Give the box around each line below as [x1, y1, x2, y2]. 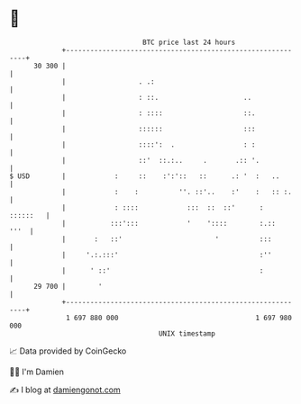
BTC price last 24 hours [142, 38, 236, 47]
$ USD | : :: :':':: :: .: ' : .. [9, 171, 280, 181]
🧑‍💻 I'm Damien [9, 366, 65, 377]
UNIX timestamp [158, 328, 216, 338]
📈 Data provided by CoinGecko [9, 346, 127, 356]
